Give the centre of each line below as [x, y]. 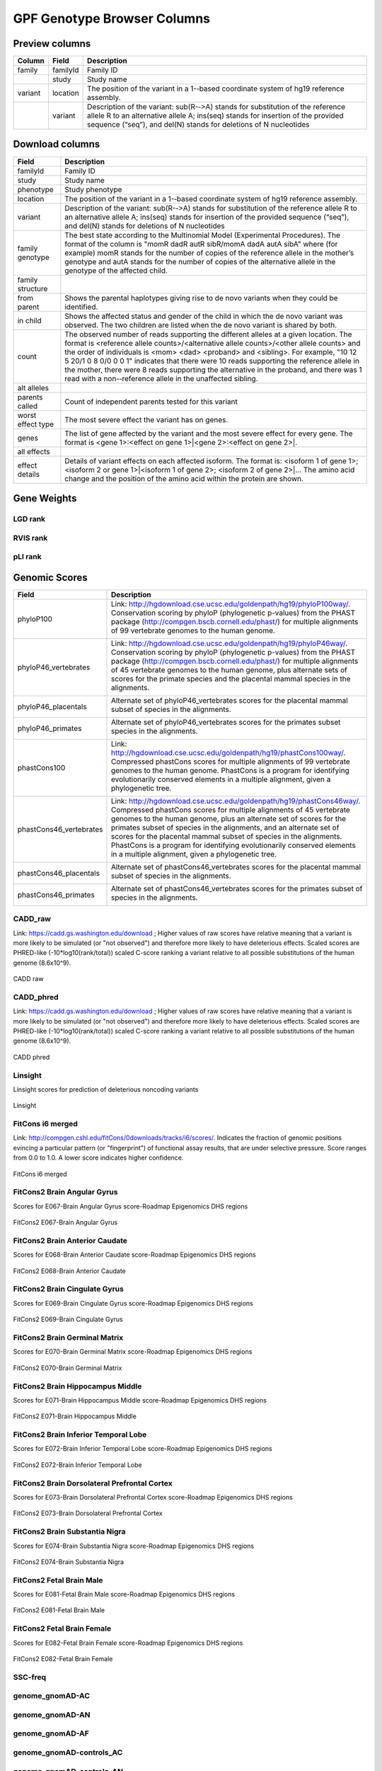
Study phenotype [93, 189]
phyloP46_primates [50, 728]
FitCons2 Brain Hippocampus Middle [77, 1386]
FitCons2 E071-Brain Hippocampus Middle [75, 1416]
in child [29, 320]
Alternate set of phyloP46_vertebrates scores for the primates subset [226, 722]
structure [33, 288]
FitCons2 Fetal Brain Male [58, 1580]
